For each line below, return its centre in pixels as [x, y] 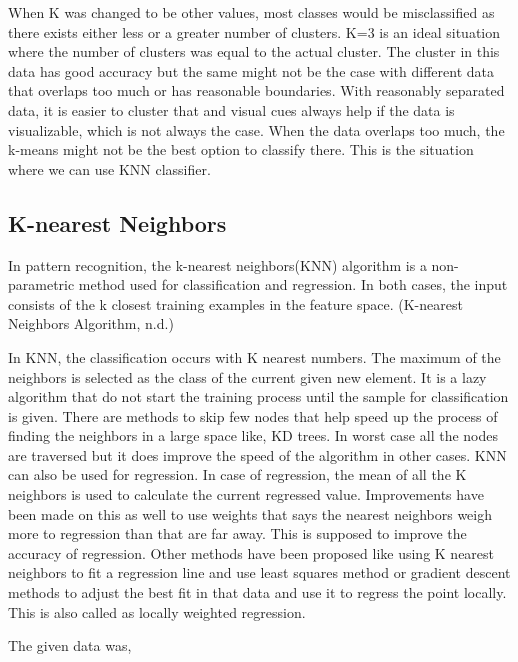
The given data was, [70, 645]
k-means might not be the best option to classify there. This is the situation [241, 149]
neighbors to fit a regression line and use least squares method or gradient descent [259, 572]
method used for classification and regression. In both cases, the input [293, 284]
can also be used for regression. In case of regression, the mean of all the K [237, 474]
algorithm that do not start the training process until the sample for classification [258, 396]
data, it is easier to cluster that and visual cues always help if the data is [231, 109]
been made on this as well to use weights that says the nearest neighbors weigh [250, 513]
